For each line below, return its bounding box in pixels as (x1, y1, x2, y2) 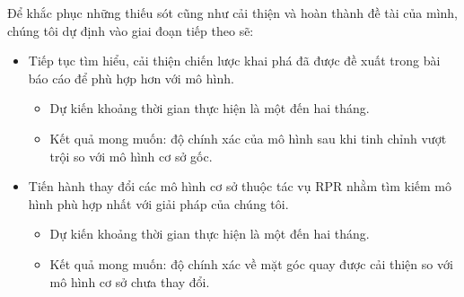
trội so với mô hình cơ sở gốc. (49, 146, 213, 165)
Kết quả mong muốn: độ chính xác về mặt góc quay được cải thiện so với (49, 254, 453, 273)
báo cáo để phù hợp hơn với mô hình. (28, 68, 234, 87)
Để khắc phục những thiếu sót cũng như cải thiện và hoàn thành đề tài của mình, (7, 4, 458, 22)
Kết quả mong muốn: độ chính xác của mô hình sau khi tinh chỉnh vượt (49, 128, 447, 147)
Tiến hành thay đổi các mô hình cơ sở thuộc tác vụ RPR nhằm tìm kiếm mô (28, 177, 451, 196)
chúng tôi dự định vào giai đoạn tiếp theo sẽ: (7, 21, 254, 39)
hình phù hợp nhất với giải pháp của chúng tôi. (28, 194, 289, 213)
